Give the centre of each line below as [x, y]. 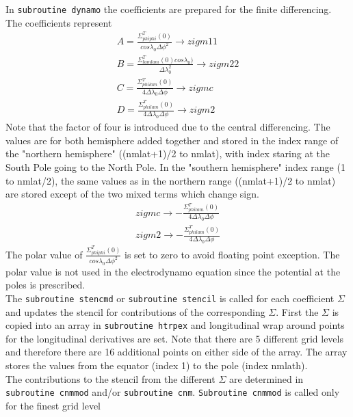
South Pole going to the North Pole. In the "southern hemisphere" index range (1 [175, 166]
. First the [297, 311]
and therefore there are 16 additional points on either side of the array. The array [176, 352]
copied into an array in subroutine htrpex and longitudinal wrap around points [175, 325]
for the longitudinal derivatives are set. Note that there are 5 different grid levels [174, 338]
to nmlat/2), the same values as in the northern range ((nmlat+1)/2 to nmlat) [171, 180]
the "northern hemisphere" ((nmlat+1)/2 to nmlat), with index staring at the [168, 153]
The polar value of [44, 254]
